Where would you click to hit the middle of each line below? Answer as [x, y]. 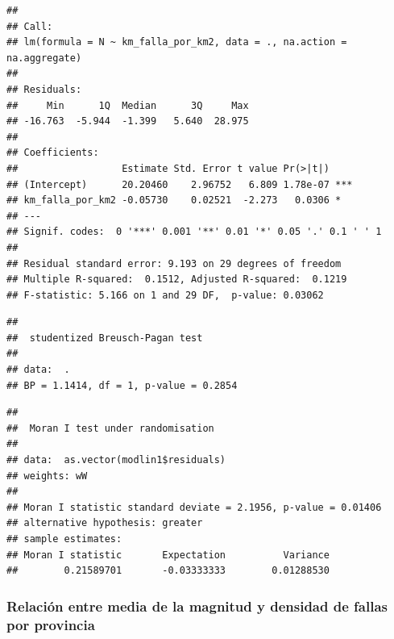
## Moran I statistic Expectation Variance [168, 555]
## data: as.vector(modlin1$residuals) [116, 460]
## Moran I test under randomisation [110, 428]
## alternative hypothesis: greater [105, 523]
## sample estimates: [64, 539]
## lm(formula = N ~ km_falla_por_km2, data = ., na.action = [177, 42]
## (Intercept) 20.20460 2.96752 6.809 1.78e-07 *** [180, 184]
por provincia [51, 624]
